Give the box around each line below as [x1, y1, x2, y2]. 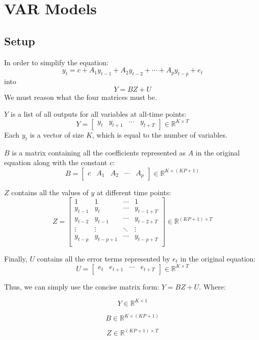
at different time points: [96, 187, 171, 197]
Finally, [4, 253, 28, 264]
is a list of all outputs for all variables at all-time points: [10, 109, 187, 119]
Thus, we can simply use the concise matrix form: [4, 281, 160, 292]
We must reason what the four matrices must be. [4, 91, 157, 102]
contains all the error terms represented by [37, 253, 170, 264]
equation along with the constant [4, 157, 108, 168]
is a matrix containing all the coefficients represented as [12, 147, 186, 158]
